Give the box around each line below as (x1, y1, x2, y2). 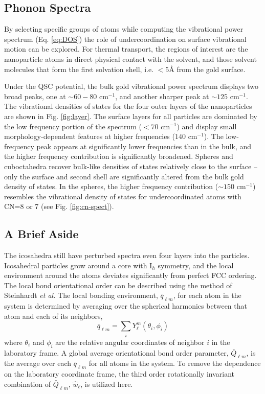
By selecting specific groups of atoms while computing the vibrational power (4, 24, 244, 34)
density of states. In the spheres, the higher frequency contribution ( (4, 181, 218, 192)
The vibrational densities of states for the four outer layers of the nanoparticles (4, 101, 252, 111)
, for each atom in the (173, 290, 241, 300)
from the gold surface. (176, 63, 246, 74)
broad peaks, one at (4, 90, 66, 101)
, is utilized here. (80, 378, 133, 389)
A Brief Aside (4, 226, 79, 242)
